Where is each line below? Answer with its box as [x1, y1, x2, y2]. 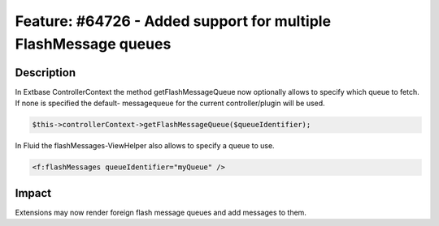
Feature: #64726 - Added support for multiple [15, 12, 332, 30]
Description [15, 66, 76, 79]
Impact [15, 186, 52, 200]
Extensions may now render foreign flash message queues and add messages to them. [15, 207, 306, 217]
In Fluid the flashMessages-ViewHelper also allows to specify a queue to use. [15, 141, 276, 151]
